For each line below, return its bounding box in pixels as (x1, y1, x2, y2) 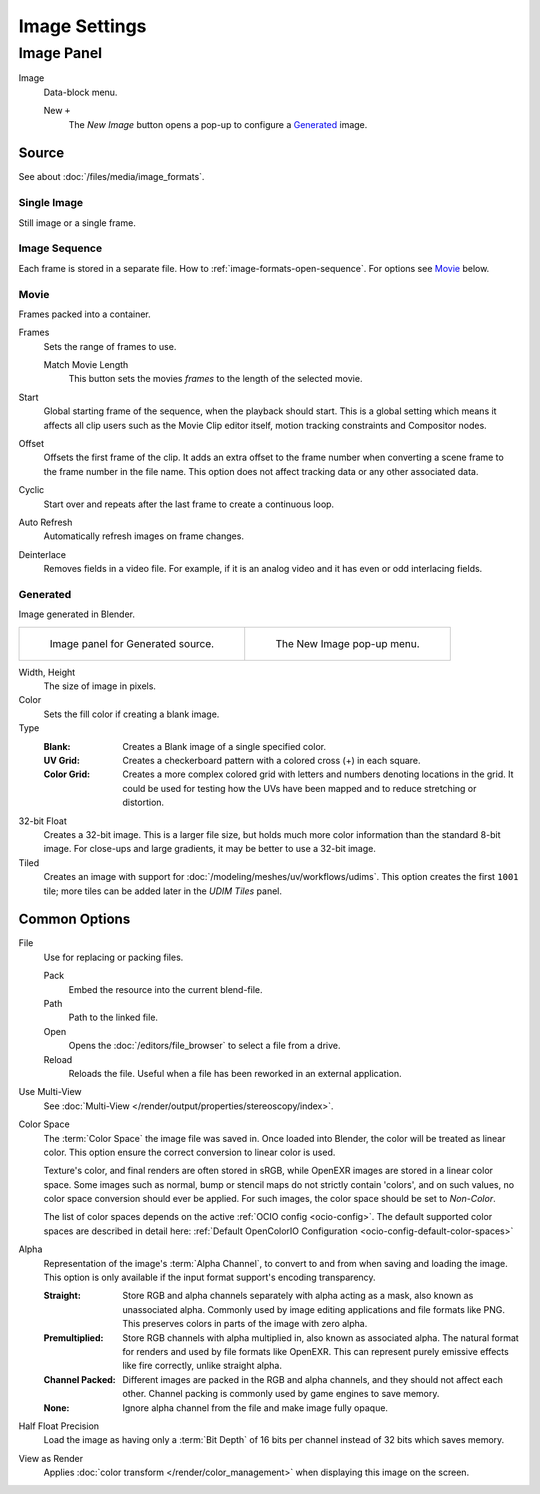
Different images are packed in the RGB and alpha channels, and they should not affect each (122, 1373, 504, 1385)
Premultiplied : (43, 1331, 104, 1344)
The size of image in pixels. (43, 680, 157, 692)
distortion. (122, 796, 165, 809)
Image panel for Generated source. (49, 636, 215, 650)
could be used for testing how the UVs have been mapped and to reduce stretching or (122, 782, 477, 794)
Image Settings (18, 15, 147, 37)
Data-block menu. (43, 86, 118, 98)
